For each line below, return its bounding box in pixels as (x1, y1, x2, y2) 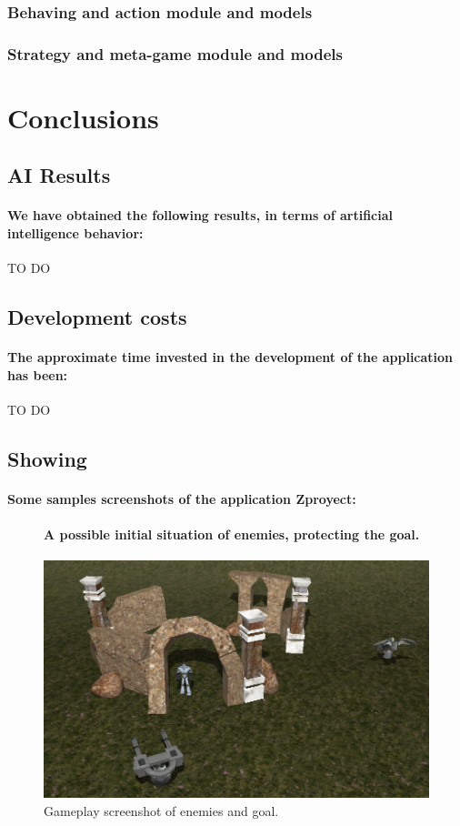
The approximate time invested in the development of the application (7, 348, 454, 367)
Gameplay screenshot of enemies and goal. (44, 801, 279, 820)
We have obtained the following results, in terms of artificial (7, 206, 394, 225)
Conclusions (7, 98, 159, 136)
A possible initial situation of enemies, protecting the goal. (44, 525, 420, 544)
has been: (7, 365, 68, 384)
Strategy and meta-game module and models (7, 42, 343, 65)
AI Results (7, 161, 111, 189)
